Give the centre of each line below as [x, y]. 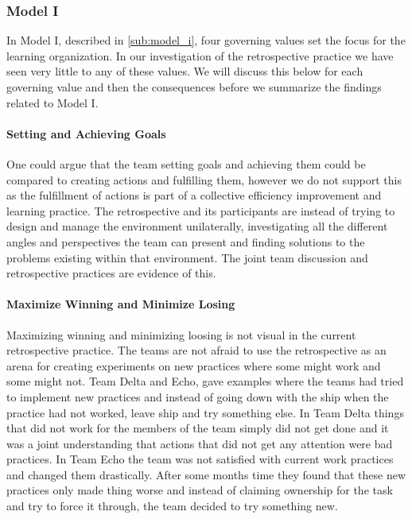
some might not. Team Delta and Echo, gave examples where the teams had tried [205, 381]
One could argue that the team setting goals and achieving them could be [186, 163]
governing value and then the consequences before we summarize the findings [194, 87]
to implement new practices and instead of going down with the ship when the [198, 396]
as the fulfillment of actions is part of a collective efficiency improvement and [194, 195]
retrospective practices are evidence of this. [111, 273]
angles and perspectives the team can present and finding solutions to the [186, 241]
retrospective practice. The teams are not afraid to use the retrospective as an [196, 350]
